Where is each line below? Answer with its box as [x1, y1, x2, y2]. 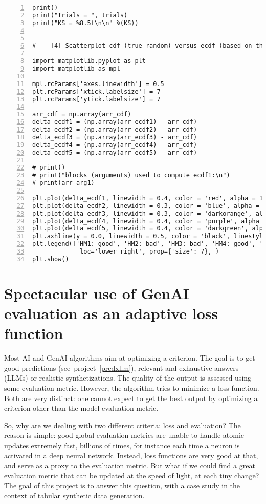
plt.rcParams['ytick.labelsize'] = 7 [32, 95, 161, 103]
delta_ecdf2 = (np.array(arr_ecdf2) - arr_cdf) [32, 126, 197, 133]
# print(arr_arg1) [32, 179, 95, 187]
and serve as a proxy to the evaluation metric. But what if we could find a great [4, 460, 255, 471]
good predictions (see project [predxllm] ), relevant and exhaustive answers [4, 362, 239, 373]
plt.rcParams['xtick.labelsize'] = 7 [32, 88, 161, 95]
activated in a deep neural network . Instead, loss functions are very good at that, [4, 450, 258, 460]
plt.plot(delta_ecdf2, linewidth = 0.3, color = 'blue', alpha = [32, 202, 259, 209]
